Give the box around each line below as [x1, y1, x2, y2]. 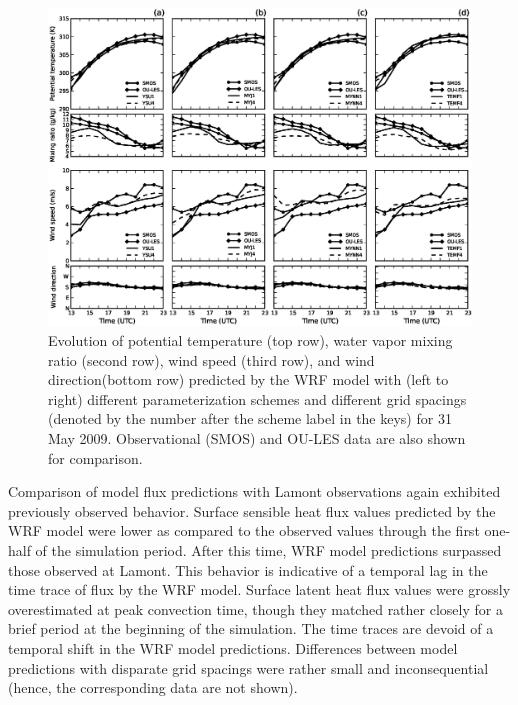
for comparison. [48, 447, 143, 468]
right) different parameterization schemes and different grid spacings [48, 388, 467, 409]
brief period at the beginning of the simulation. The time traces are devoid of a [8, 618, 494, 639]
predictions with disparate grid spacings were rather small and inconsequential [8, 657, 489, 678]
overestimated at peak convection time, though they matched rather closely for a [8, 598, 503, 619]
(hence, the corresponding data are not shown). [8, 677, 298, 698]
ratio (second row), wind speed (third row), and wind [48, 349, 375, 370]
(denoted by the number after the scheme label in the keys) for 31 [48, 408, 452, 429]
